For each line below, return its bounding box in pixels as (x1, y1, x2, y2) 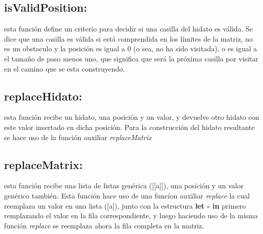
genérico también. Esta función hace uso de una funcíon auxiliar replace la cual (4, 190, 250, 200)
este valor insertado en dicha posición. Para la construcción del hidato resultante (4, 121, 255, 132)
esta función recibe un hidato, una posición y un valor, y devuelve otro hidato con (4, 112, 259, 122)
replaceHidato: (4, 88, 82, 104)
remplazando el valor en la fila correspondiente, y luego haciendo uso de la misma (4, 210, 258, 221)
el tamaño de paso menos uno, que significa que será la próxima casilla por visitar (4, 53, 258, 63)
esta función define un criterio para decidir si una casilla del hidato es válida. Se (4, 23, 253, 34)
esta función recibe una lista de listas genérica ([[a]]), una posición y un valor (4, 180, 244, 191)
